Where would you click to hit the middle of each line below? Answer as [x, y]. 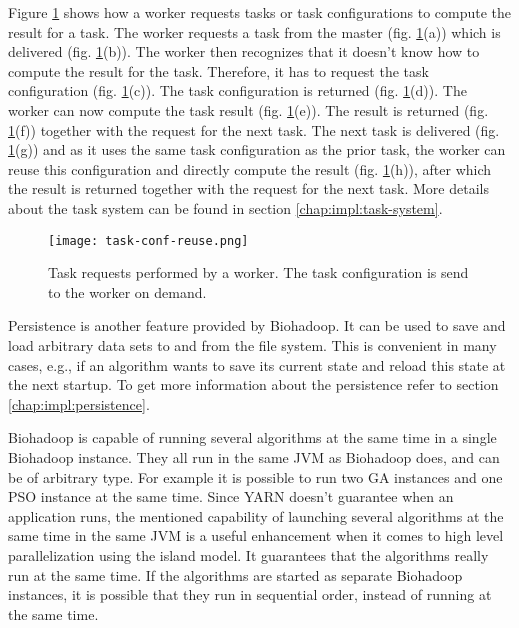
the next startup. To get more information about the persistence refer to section [253, 384]
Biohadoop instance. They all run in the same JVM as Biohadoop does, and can [254, 456]
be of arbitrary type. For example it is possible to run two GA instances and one [255, 476]
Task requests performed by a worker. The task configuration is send [258, 272]
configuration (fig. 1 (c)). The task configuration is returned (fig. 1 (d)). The [237, 90]
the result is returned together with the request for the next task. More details [248, 188]
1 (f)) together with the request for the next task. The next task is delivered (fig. [254, 129]
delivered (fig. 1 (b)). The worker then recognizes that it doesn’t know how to [244, 51]
